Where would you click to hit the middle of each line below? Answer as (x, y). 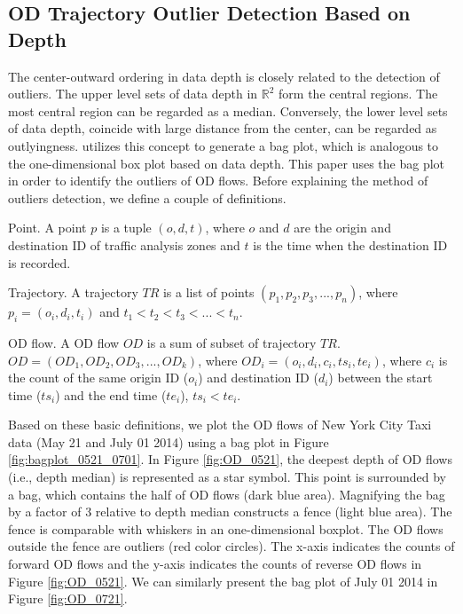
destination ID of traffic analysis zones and (124, 244)
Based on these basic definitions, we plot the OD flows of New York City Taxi (220, 425)
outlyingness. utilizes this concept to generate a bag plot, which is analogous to (224, 145)
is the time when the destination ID (350, 244)
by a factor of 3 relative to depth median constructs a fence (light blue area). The (230, 512)
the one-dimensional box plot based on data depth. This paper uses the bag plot (226, 163)
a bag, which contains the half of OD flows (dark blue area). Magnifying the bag (227, 494)
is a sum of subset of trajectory (231, 342)
